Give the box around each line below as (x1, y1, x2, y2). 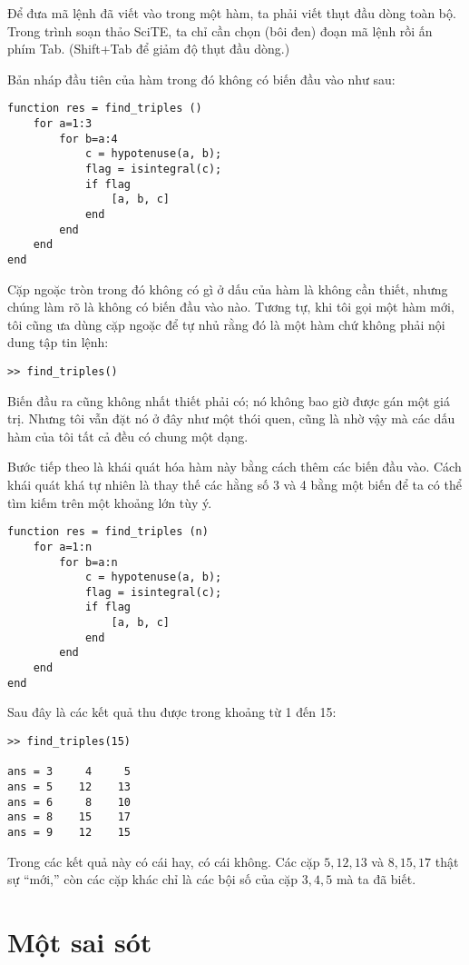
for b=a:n (59, 555, 118, 569)
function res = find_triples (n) (7, 525, 209, 539)
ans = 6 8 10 (7, 795, 132, 809)
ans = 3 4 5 (7, 765, 132, 779)
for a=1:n (33, 540, 93, 553)
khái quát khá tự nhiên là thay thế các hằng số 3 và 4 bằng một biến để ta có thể (7, 475, 462, 493)
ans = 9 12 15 (7, 825, 132, 839)
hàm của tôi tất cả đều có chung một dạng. (7, 426, 249, 445)
